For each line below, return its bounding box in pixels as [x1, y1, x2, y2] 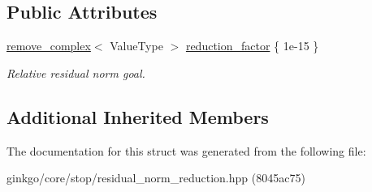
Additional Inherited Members [6, 104, 269, 129]
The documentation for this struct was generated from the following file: [6, 142, 366, 159]
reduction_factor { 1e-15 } [185, 37, 319, 54]
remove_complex [6, 37, 91, 54]
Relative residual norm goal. [6, 64, 145, 81]
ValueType [110, 37, 163, 54]
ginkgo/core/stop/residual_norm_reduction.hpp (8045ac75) [6, 169, 305, 186]
